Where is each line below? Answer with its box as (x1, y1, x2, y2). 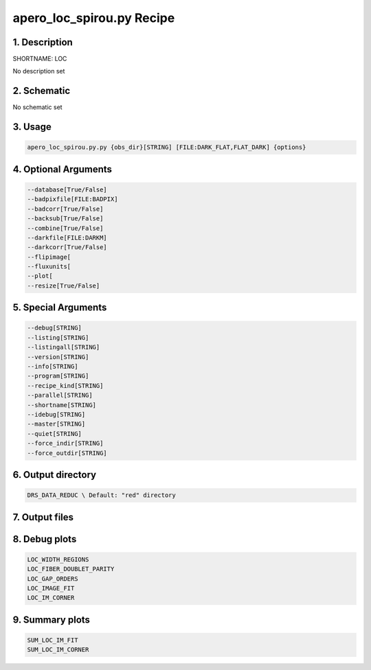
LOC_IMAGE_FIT (27, 584, 75, 592)
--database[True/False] (27, 185, 108, 194)
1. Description (12, 36, 74, 48)
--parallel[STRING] (27, 391, 93, 400)
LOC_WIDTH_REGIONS (27, 555, 89, 563)
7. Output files (12, 511, 74, 523)
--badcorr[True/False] (27, 205, 104, 213)
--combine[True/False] (27, 224, 104, 232)
